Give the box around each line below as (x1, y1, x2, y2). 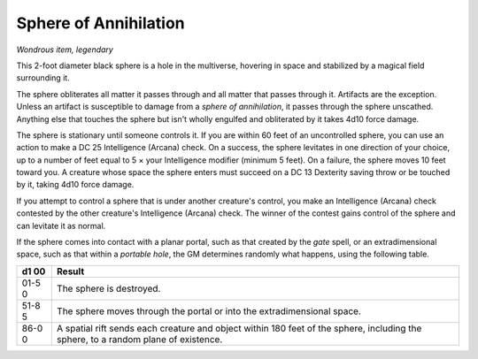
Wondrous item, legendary (16, 44, 114, 55)
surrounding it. (16, 73, 70, 83)
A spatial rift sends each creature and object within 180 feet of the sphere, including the (56, 322, 422, 334)
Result (56, 265, 84, 278)
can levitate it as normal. (16, 220, 106, 231)
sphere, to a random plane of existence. (56, 332, 223, 345)
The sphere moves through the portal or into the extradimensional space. (56, 305, 362, 317)
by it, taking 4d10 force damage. (16, 179, 135, 190)
